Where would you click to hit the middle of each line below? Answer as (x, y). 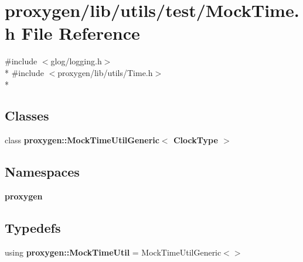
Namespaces (42, 172)
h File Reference (72, 33)
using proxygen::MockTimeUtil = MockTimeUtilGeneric (113, 252)
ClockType (195, 140)
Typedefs (33, 228)
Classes (27, 116)
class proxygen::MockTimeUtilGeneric (82, 140)
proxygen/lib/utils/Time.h (105, 72)
